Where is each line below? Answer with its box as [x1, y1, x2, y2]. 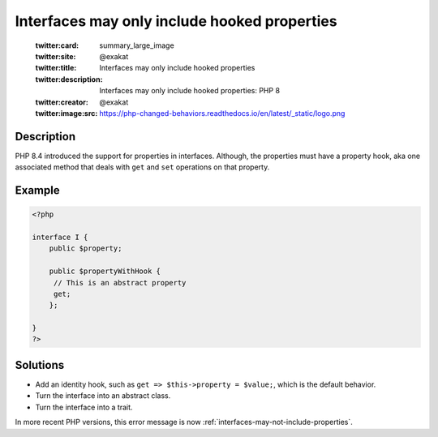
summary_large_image [99, 41, 174, 50]
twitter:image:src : [35, 108, 98, 118]
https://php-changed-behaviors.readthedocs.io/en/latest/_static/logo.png [99, 108, 346, 118]
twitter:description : [35, 74, 103, 84]
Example [15, 183, 60, 197]
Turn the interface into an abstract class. [35, 391, 171, 401]
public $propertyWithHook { [49, 267, 161, 276]
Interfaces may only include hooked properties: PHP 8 [99, 86, 280, 96]
